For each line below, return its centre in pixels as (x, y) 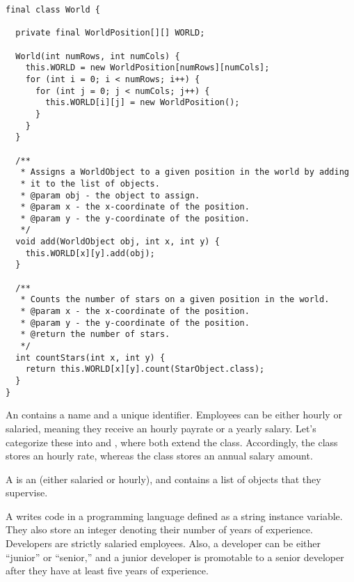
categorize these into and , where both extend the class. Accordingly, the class (172, 442)
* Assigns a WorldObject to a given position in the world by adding (185, 172)
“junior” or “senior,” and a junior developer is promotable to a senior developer (175, 557)
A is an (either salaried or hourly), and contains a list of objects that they (163, 479)
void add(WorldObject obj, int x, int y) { (118, 242)
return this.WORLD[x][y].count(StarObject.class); (145, 369)
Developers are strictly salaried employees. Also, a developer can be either (163, 543)
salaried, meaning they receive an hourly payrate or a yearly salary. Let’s (161, 428)
